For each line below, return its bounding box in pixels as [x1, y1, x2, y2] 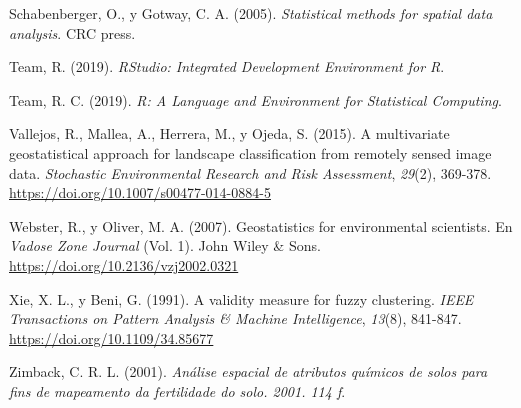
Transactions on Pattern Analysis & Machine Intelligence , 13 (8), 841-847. [9, 308, 462, 329]
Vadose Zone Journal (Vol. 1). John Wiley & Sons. [9, 235, 321, 256]
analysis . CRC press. [9, 22, 136, 43]
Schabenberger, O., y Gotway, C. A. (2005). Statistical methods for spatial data [9, 3, 493, 23]
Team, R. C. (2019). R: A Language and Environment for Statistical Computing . [9, 89, 502, 110]
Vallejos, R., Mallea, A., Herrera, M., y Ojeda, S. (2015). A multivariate [9, 123, 450, 144]
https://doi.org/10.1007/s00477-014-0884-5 [9, 182, 271, 203]
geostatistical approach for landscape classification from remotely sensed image [9, 142, 492, 163]
